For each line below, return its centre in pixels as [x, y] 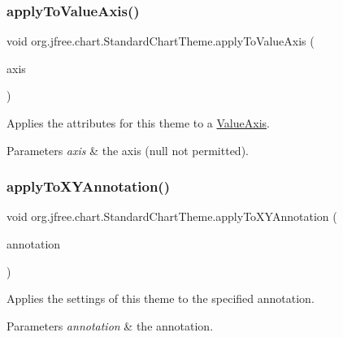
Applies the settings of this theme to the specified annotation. [161, 298]
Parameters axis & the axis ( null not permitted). [128, 150]
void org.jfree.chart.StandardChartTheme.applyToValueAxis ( [161, 41]
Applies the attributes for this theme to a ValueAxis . [138, 123]
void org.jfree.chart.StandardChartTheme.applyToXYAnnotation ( [172, 216]
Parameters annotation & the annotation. [110, 325]
